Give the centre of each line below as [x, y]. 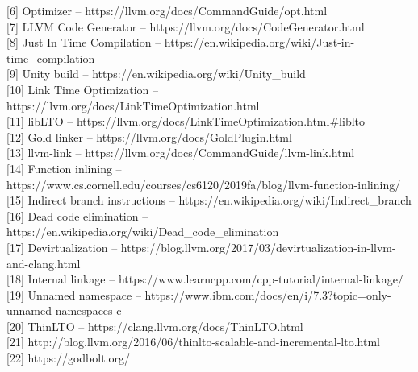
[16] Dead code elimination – [77, 215]
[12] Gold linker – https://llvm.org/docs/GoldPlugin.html [149, 136]
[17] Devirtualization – [62, 247]
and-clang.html [44, 263]
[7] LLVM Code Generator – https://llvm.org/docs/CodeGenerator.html [186, 26]
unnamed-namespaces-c [64, 310]
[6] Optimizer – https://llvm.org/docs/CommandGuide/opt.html [167, 10]
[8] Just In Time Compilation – [84, 42]
